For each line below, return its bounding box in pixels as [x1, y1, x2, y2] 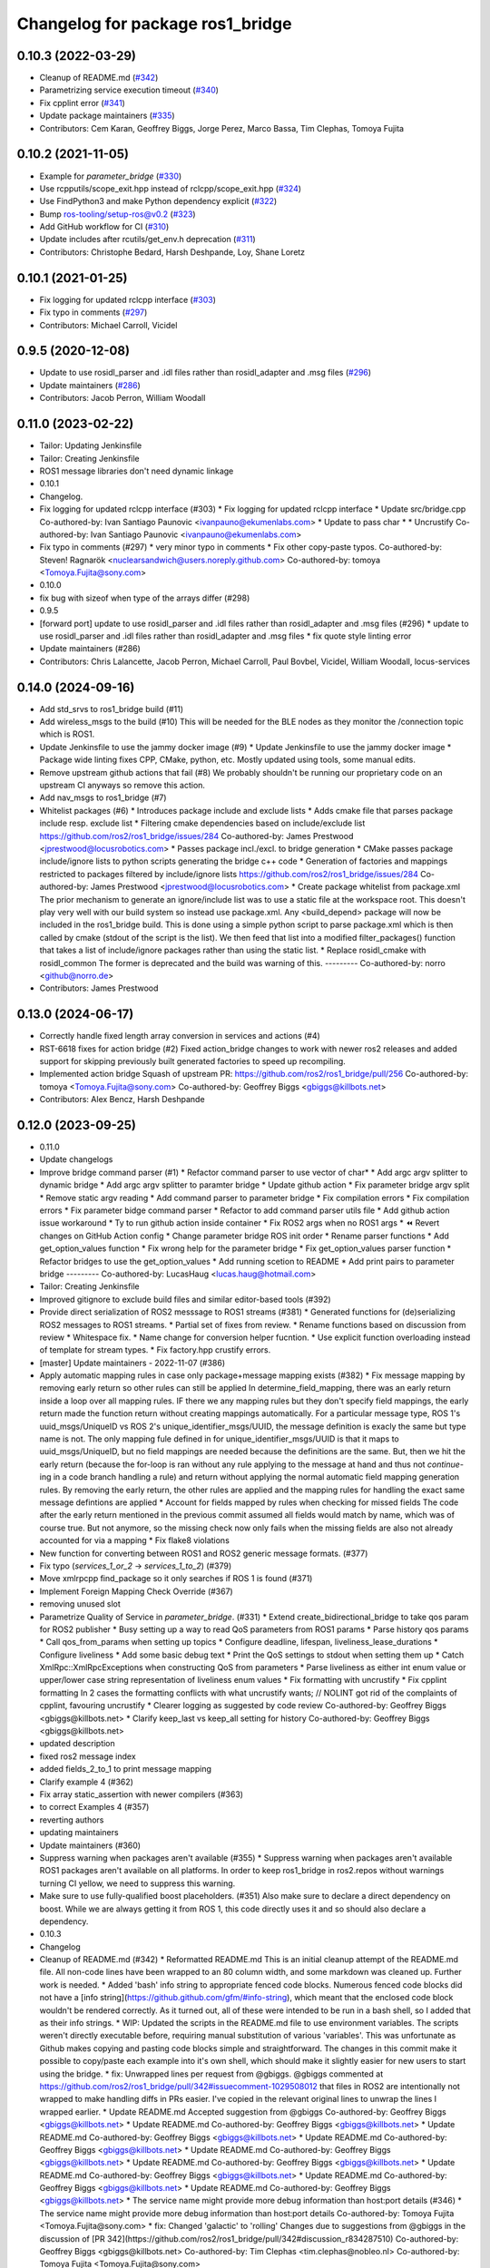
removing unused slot [39, 1598, 122, 1609]
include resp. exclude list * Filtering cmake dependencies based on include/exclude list [39, 817, 366, 829]
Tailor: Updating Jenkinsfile [39, 440, 142, 451]
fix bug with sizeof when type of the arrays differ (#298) [39, 592, 250, 603]
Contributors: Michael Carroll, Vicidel [39, 319, 178, 330]
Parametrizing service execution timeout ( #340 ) [39, 84, 220, 95]
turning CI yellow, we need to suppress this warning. [39, 1878, 236, 1889]
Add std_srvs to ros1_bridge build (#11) [39, 703, 183, 714]
